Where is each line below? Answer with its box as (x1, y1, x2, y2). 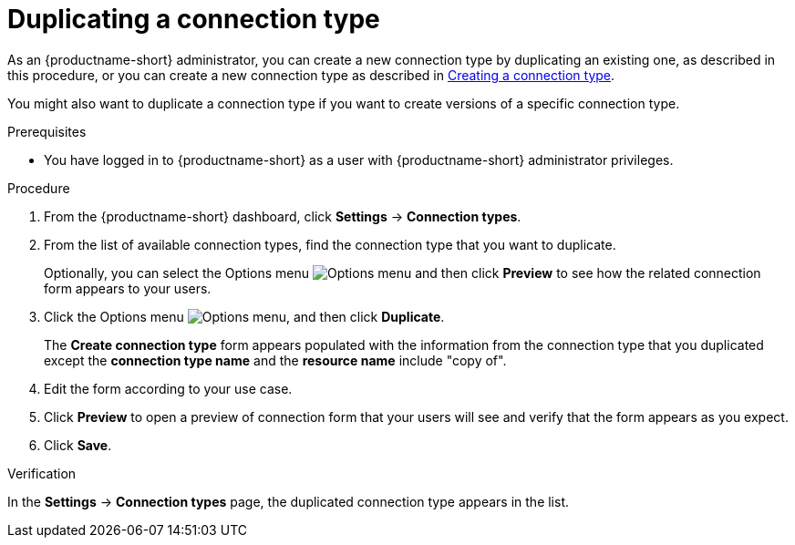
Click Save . (44, 437, 112, 453)
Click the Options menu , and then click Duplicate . (44, 308, 445, 324)
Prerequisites (7, 123, 87, 139)
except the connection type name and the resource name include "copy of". (44, 352, 507, 368)
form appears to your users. (44, 280, 212, 296)
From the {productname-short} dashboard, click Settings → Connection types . (44, 208, 521, 224)
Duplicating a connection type (7, 4, 380, 35)
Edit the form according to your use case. (44, 380, 293, 396)
